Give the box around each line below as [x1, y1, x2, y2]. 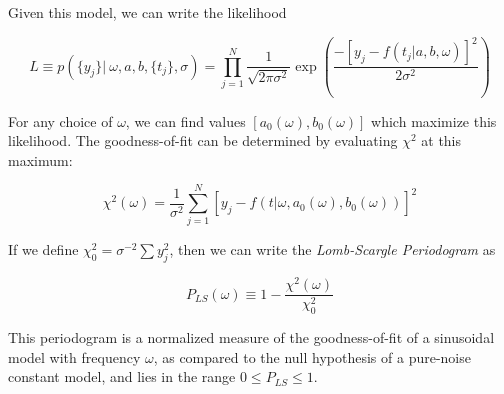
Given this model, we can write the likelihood [8, 2, 287, 22]
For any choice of [8, 110, 113, 131]
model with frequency [8, 346, 141, 367]
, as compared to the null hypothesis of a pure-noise [153, 346, 471, 367]
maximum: [8, 149, 73, 170]
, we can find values [125, 110, 246, 131]
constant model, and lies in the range [8, 366, 236, 387]
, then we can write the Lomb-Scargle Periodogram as [169, 239, 496, 260]
